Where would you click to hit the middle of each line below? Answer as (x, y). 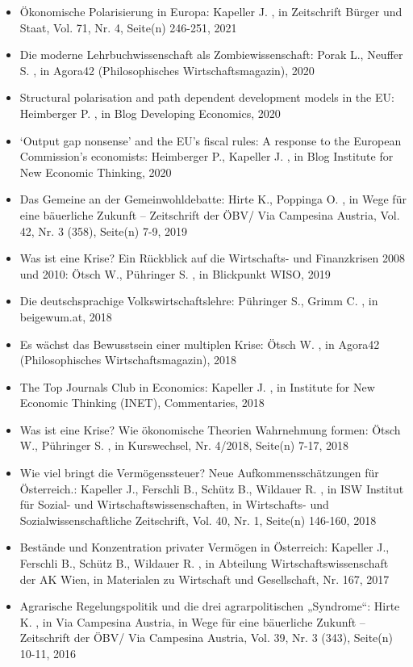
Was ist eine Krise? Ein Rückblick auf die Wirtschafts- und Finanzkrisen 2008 (212, 258)
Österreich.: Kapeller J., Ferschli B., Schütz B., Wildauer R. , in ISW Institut (212, 488)
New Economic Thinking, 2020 (96, 172)
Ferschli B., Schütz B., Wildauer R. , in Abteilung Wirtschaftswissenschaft (204, 563)
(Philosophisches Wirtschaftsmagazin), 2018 (128, 360)
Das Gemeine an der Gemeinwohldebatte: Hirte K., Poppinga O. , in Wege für (213, 199)
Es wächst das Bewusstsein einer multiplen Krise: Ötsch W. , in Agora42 (200, 344)
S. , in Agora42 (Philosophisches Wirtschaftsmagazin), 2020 (167, 70)
